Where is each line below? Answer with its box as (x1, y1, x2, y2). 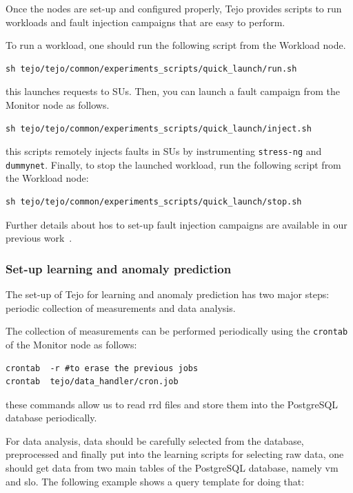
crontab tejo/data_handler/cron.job (6, 377, 179, 387)
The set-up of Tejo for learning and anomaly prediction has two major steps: (6, 287, 330, 302)
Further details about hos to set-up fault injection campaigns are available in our (6, 217, 347, 231)
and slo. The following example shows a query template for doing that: (6, 474, 305, 488)
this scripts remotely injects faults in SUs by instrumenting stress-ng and (6, 144, 322, 158)
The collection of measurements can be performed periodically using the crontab (6, 324, 348, 338)
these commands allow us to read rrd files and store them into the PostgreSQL (6, 397, 339, 411)
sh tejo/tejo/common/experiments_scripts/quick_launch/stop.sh (6, 197, 302, 207)
